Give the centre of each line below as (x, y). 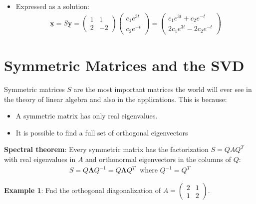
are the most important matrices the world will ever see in (163, 89)
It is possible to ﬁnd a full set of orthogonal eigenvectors (102, 132)
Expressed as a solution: (52, 6)
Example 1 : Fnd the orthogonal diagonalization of (82, 190)
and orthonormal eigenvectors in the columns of (158, 159)
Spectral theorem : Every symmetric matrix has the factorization (106, 149)
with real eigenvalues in (40, 159)
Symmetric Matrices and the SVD (124, 65)
